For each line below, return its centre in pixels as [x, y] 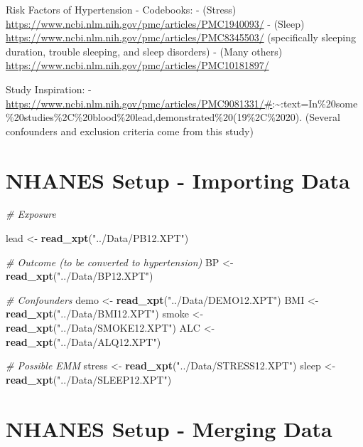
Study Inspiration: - [49, 89]
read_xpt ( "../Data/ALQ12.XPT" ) [83, 341]
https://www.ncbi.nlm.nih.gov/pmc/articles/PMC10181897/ [137, 65]
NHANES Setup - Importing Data [178, 180]
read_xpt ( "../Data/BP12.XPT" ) [80, 276]
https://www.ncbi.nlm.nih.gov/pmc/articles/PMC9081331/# [139, 103]
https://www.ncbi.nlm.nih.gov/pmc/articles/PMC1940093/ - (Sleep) [155, 23]
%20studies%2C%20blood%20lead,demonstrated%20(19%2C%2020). [154, 117]
